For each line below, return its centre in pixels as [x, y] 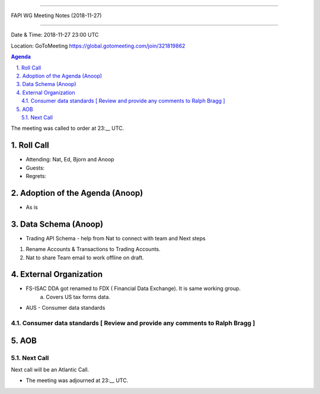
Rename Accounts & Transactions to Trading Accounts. [93, 249]
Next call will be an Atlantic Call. [50, 369]
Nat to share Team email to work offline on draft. [85, 258]
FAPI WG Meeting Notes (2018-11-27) [56, 15]
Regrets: [36, 176]
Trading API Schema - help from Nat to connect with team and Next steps [116, 238]
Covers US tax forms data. [78, 297]
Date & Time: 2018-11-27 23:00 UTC [55, 35]
